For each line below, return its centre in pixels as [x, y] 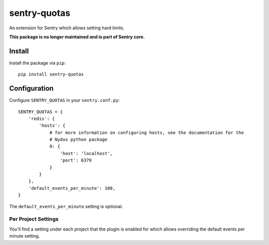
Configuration [31, 89]
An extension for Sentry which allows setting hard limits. [67, 28]
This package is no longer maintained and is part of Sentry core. [77, 37]
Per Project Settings [34, 219]
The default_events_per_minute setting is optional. [66, 206]
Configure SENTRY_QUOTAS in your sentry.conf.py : [65, 100]
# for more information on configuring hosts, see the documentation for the [147, 132]
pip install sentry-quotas [51, 74]
